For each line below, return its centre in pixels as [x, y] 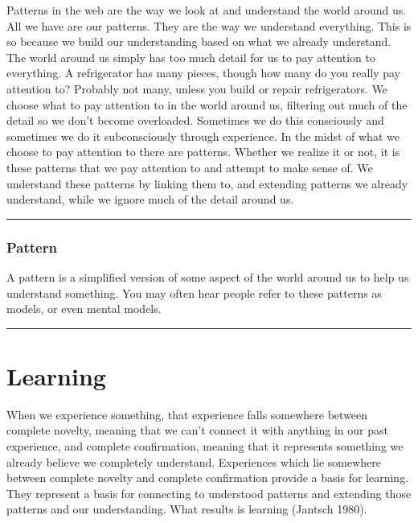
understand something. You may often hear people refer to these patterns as [194, 292]
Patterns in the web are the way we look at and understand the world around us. [207, 10]
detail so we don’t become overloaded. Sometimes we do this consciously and [195, 120]
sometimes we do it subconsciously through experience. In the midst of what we [203, 136]
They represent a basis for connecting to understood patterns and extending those [209, 493]
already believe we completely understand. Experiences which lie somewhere [194, 461]
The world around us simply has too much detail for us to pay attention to [191, 57]
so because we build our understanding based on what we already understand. [199, 41]
